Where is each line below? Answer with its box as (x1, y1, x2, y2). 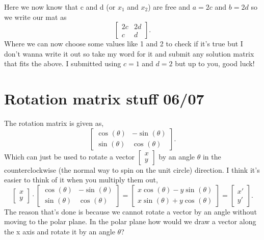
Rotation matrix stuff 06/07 (4, 88, 204, 109)
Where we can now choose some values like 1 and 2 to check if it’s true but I (4, 38, 243, 49)
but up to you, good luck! (175, 58, 255, 69)
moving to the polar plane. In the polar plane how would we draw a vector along (4, 216, 256, 227)
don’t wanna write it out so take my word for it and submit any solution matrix (4, 48, 254, 59)
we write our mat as (4, 11, 67, 22)
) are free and (148, 2, 191, 12)
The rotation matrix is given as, (4, 118, 104, 128)
